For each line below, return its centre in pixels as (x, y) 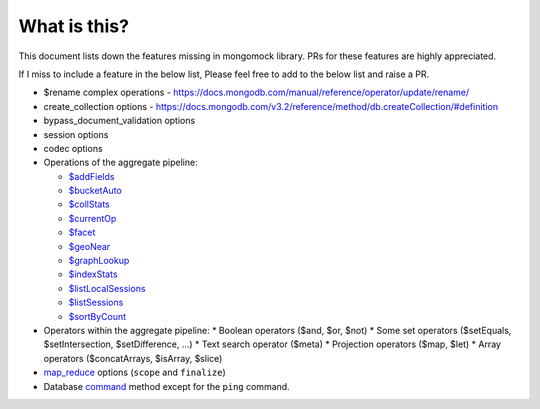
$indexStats (93, 274)
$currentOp (92, 218)
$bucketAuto (95, 191)
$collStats (89, 204)
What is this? (74, 26)
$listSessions (96, 302)
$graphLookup (99, 261)
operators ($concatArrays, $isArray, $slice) (133, 358)
